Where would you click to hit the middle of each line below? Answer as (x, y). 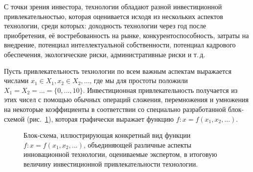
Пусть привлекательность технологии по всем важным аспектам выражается (118, 71)
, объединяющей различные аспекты (137, 144)
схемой (14, 118)
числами (16, 80)
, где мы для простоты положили (139, 80)
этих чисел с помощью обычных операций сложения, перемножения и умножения (126, 99)
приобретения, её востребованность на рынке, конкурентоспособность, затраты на (126, 35)
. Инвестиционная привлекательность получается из (160, 90)
